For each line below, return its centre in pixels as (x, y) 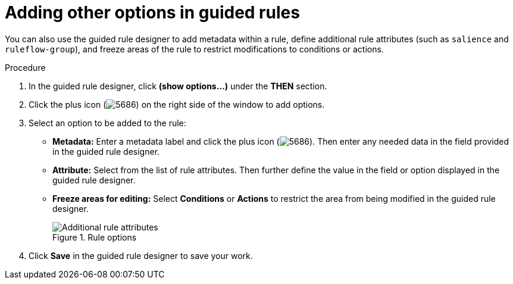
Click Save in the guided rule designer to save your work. (141, 255)
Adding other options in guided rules (152, 13)
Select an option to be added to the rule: (107, 123)
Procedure (25, 67)
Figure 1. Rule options (95, 237)
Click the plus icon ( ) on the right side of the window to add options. (177, 104)
